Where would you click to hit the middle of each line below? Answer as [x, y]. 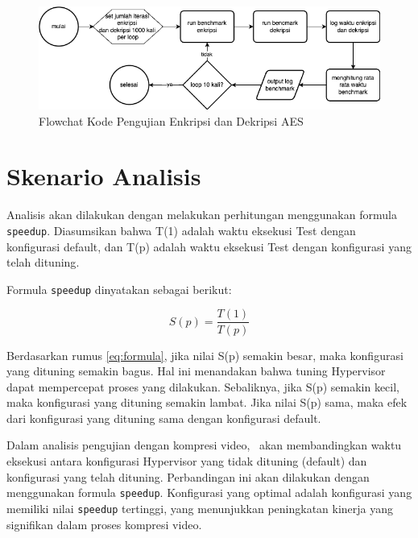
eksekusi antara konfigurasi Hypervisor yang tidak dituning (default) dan [187, 461]
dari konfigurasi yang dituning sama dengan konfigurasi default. [164, 418]
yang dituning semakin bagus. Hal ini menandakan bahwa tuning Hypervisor [196, 371]
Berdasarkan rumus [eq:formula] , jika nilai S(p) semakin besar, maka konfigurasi [205, 355]
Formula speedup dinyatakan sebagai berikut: [119, 289]
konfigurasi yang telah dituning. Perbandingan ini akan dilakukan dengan [188, 476]
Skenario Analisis [104, 176]
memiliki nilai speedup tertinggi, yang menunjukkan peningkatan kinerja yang [200, 508]
